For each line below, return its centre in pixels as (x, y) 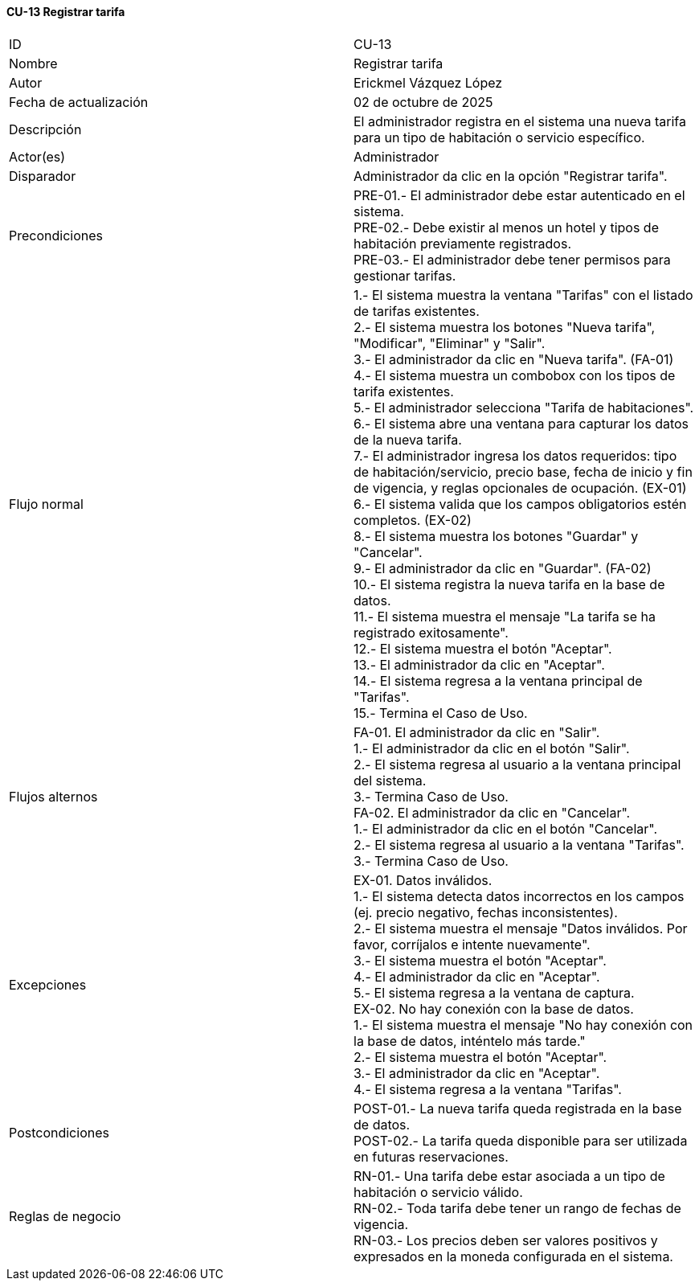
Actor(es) (37, 156)
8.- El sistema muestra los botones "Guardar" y (496, 536)
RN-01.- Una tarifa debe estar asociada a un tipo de (509, 1176)
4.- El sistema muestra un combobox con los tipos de (515, 375)
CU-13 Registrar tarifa (66, 12)
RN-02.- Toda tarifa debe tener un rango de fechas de (517, 1208)
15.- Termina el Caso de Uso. (441, 713)
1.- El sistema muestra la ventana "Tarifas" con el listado (523, 295)
